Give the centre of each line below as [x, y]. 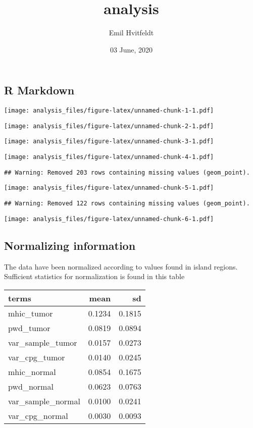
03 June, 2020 [131, 49]
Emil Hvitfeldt [131, 33]
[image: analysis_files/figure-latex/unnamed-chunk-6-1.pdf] [109, 219]
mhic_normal [32, 371]
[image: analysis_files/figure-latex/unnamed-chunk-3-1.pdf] [109, 142]
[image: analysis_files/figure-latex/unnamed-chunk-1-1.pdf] [109, 111]
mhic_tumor [31, 313]
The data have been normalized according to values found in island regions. [121, 266]
